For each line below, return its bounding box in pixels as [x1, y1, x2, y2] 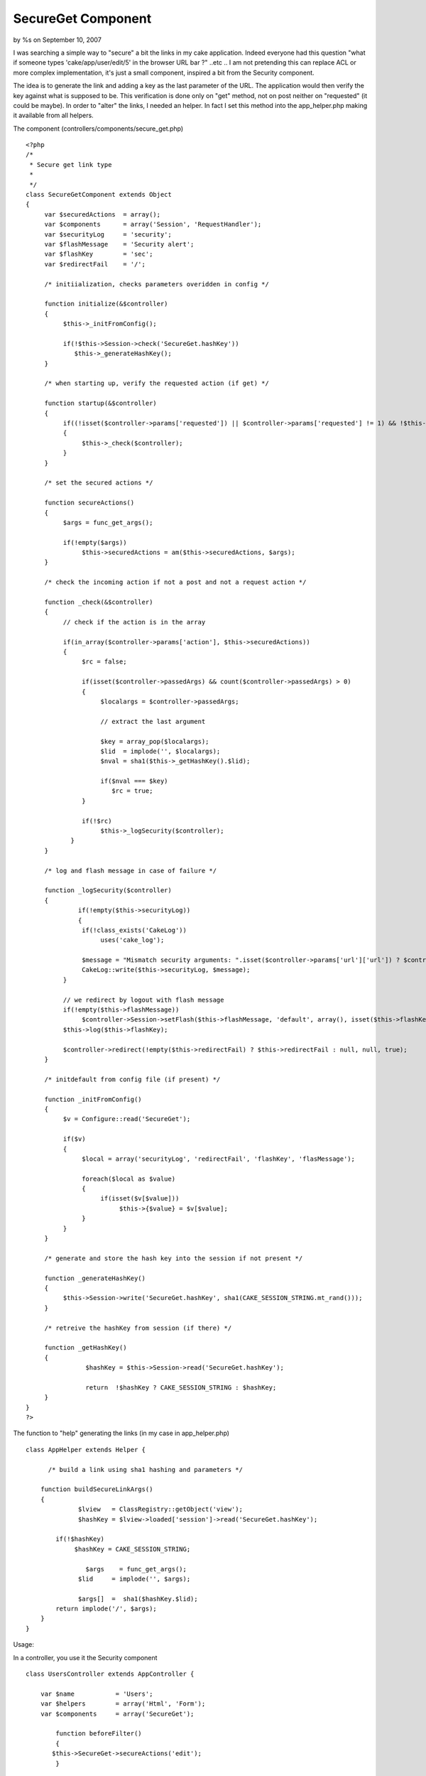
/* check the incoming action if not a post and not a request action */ [44, 578, 307, 586]
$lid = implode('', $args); [78, 1574, 191, 1583]
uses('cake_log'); [100, 936, 165, 944]
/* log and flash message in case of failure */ [44, 867, 217, 875]
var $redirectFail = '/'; [44, 260, 146, 268]
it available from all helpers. [13, 111, 94, 120]
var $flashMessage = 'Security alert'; [44, 240, 195, 248]
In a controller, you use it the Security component [13, 1653, 158, 1662]
